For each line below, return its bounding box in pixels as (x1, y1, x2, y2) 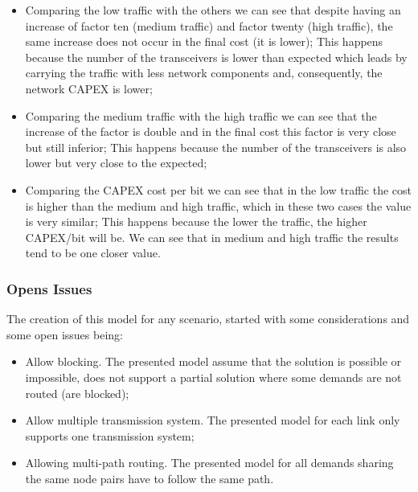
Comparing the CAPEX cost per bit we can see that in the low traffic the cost (25, 181, 412, 198)
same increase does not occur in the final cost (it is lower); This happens (25, 33, 383, 50)
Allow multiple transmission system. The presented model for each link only (25, 412, 400, 428)
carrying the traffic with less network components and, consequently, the (25, 64, 383, 81)
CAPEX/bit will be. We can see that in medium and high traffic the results (25, 228, 399, 245)
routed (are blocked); (25, 384, 129, 401)
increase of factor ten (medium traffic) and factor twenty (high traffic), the (25, 17, 393, 34)
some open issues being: (6, 326, 123, 342)
